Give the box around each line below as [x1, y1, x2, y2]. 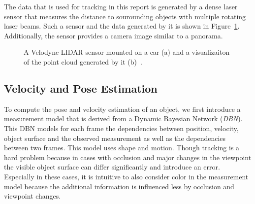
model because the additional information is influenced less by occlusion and [4, 181, 234, 191]
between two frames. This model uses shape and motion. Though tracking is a [4, 142, 240, 153]
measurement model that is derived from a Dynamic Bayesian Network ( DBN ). [4, 113, 243, 124]
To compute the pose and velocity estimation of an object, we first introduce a [4, 103, 241, 114]
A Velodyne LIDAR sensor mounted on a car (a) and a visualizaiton [24, 47, 230, 57]
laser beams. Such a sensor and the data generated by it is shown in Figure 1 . [4, 21, 240, 31]
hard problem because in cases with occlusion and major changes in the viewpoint [4, 152, 252, 162]
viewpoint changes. [4, 191, 61, 201]
